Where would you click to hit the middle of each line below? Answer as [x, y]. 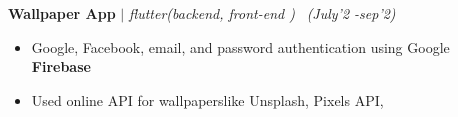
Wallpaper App [62, 13]
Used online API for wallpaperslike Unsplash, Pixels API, [207, 99]
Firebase [61, 66]
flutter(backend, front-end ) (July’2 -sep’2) [262, 13]
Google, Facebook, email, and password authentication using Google [240, 46]
